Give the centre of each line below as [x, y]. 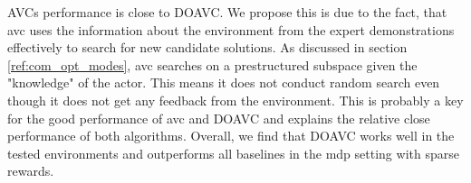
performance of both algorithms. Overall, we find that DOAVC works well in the [231, 136]
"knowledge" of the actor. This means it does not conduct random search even [224, 82]
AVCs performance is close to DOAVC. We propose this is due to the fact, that [227, 12]
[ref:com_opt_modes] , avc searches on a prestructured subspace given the [212, 64]
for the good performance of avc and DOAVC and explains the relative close [219, 118]
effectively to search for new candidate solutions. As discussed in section [207, 47]
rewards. [31, 171]
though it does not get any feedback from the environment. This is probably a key [235, 100]
